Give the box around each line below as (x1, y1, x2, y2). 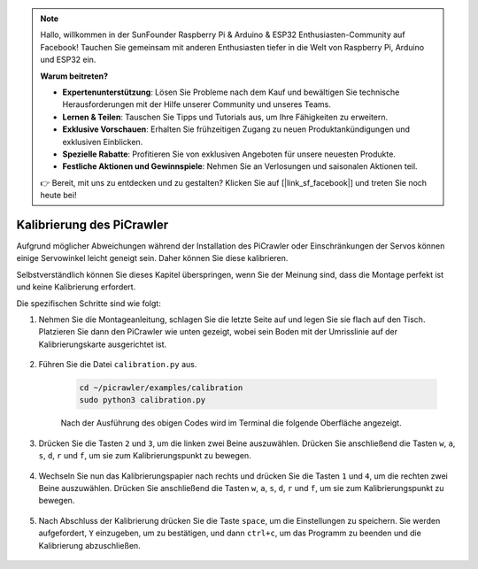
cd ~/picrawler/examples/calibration (79, 383, 243, 393)
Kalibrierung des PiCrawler (16, 217, 169, 232)
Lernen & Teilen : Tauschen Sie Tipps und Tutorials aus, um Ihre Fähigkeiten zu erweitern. (62, 111, 389, 122)
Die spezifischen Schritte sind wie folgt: (16, 297, 161, 309)
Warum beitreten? (40, 71, 109, 81)
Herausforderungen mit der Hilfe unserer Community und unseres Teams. (62, 99, 331, 110)
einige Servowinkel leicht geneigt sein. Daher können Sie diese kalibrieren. (16, 253, 289, 264)
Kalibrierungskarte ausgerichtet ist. (38, 339, 167, 350)
